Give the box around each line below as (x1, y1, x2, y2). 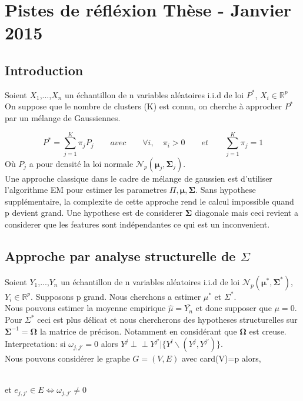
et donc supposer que (195, 302, 272, 314)
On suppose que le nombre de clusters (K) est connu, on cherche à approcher (5, 100, 282, 112)
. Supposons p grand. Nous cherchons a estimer (31, 290, 201, 302)
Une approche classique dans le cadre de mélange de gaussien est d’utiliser (5, 172, 272, 184)
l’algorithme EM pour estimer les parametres (5, 183, 167, 196)
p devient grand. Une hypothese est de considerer (5, 206, 183, 219)
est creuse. (249, 325, 287, 337)
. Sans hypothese (195, 183, 256, 196)
